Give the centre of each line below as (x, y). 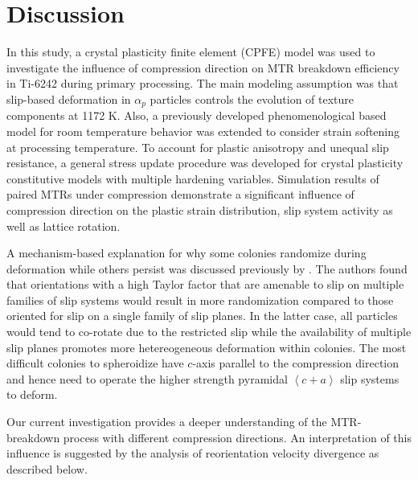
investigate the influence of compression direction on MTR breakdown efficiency (203, 67)
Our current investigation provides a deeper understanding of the (167, 422)
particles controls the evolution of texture (252, 98)
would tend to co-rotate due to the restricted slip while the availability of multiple (209, 332)
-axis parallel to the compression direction (296, 363)
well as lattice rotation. (64, 226)
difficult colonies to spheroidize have (95, 363)
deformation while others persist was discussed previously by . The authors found (207, 268)
